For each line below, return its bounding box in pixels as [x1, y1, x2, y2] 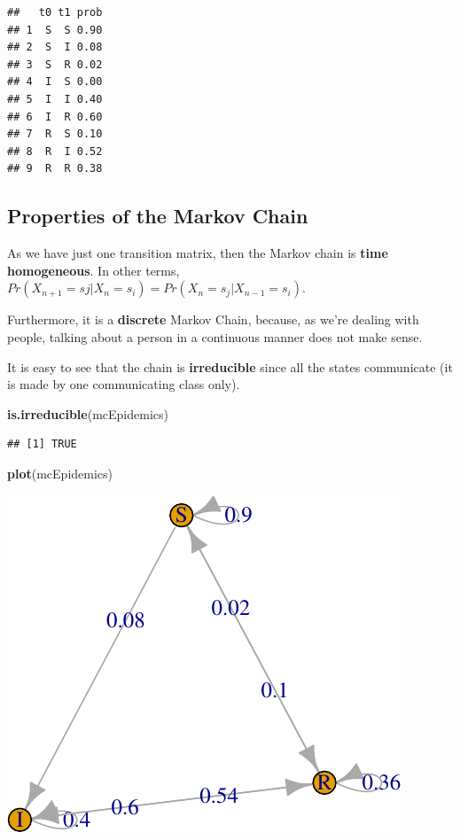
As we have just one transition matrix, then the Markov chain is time [7, 244, 388, 262]
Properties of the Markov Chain [7, 202, 308, 229]
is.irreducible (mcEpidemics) [7, 404, 168, 423]
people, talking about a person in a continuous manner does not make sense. [7, 327, 423, 346]
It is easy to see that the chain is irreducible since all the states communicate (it [7, 357, 453, 376]
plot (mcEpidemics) [7, 463, 113, 482]
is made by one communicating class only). [7, 375, 240, 393]
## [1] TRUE [7, 438, 77, 451]
